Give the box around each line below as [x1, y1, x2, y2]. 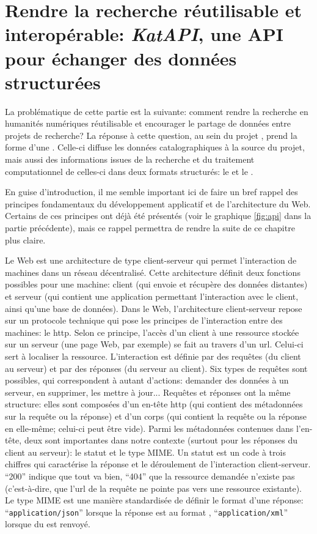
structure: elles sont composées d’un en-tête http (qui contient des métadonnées [5, 398, 303, 410]
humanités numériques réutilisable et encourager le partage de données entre [5, 117, 291, 130]
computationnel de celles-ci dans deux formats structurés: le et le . [5, 165, 253, 177]
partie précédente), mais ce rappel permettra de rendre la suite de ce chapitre [5, 221, 295, 234]
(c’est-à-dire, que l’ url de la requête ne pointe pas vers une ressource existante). [5, 481, 302, 494]
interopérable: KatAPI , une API [5, 21, 283, 47]
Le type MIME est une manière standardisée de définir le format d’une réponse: [5, 494, 304, 506]
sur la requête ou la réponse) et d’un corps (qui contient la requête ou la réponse [5, 409, 307, 422]
